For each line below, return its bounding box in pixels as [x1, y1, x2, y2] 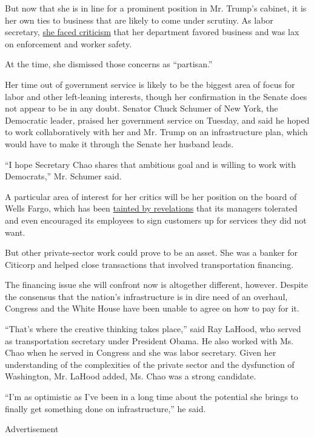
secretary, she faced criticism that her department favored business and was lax [5, 25, 299, 38]
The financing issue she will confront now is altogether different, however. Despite [5, 278, 309, 291]
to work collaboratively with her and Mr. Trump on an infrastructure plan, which [5, 125, 308, 138]
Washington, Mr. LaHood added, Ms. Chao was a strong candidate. [5, 370, 256, 382]
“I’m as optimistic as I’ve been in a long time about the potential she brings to [5, 390, 298, 403]
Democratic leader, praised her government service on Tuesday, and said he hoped [5, 113, 310, 126]
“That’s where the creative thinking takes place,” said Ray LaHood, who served [5, 322, 301, 335]
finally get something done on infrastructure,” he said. [5, 402, 206, 415]
